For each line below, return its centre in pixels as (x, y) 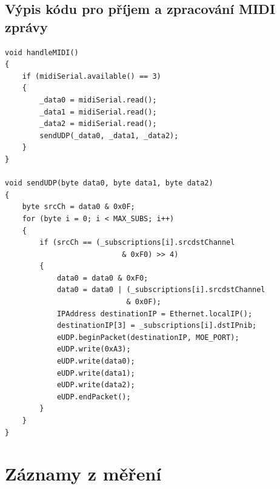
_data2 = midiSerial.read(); (98, 124)
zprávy (26, 26)
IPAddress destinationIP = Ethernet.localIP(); (155, 314)
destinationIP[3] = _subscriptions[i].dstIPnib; (157, 326)
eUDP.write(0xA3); (94, 349)
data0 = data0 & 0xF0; (102, 278)
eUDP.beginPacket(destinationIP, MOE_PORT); (148, 337)
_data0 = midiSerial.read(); (98, 100)
